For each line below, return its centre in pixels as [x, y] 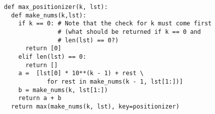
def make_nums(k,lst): [49, 15]
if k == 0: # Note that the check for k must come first [115, 24]
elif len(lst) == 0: [52, 57]
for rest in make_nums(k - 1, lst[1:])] [115, 81]
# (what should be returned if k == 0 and [129, 32]
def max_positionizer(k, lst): [56, 7]
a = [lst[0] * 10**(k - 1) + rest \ [81, 73]
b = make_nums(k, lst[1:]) [63, 90]
